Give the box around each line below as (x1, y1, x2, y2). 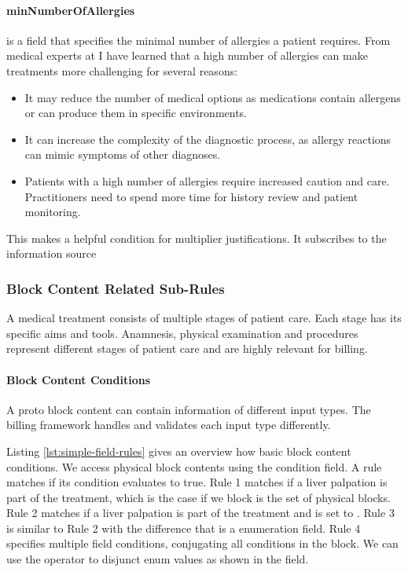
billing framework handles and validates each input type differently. (6, 416, 331, 433)
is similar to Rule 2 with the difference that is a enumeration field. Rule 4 (6, 519, 361, 536)
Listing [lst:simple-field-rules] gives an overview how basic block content (6, 442, 351, 459)
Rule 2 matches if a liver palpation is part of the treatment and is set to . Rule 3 (6, 504, 395, 521)
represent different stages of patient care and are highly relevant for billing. (6, 340, 368, 357)
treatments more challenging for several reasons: (6, 62, 238, 79)
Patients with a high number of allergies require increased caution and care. (24, 172, 390, 189)
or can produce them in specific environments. (24, 104, 248, 121)
